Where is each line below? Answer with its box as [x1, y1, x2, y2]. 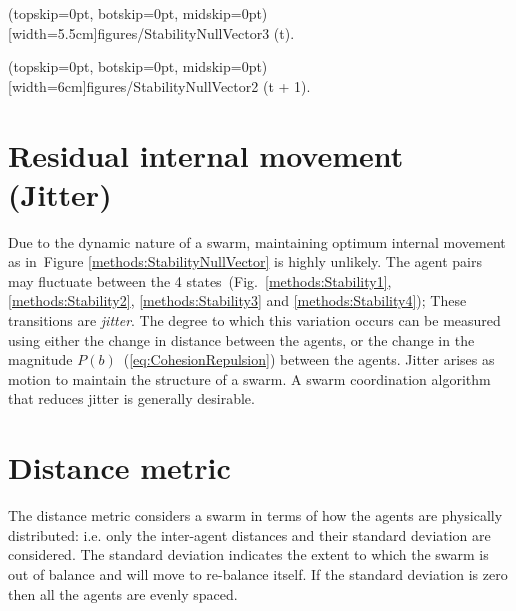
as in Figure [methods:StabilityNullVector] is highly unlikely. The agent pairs [8, 251, 482, 272]
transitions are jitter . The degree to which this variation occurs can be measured [8, 310, 501, 331]
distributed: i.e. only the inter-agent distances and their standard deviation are [8, 524, 491, 545]
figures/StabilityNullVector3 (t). [97, 22, 295, 43]
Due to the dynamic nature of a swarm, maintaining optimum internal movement [8, 231, 506, 252]
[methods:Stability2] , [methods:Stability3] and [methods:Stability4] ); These [8, 290, 467, 311]
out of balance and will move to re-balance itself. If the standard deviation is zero [8, 563, 508, 584]
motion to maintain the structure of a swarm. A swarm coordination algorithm [8, 368, 491, 389]
